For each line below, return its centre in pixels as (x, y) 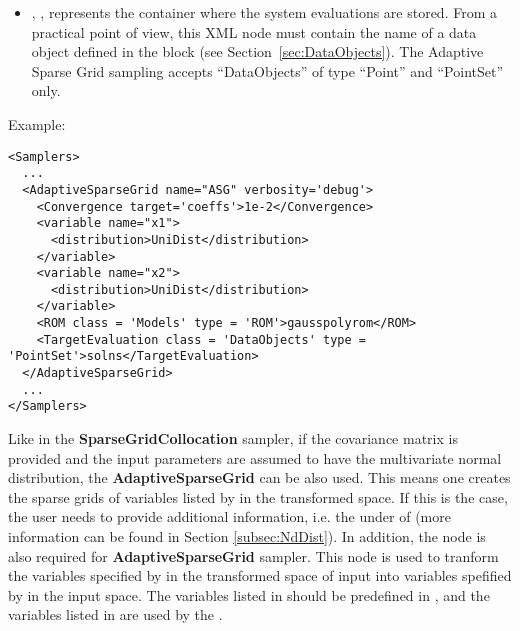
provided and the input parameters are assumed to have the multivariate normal (255, 457)
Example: (37, 123)
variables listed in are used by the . (115, 614)
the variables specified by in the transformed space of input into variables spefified (260, 575)
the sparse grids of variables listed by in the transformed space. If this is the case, (258, 496)
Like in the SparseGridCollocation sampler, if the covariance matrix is (233, 438)
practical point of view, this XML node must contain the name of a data (254, 31)
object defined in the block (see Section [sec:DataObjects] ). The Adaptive (257, 51)
